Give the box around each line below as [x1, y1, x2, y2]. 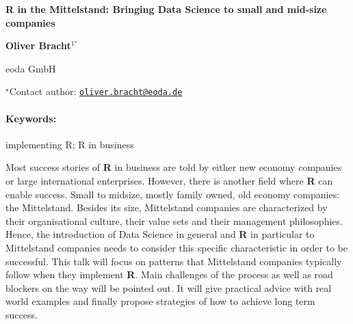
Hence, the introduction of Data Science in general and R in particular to [5, 227, 315, 241]
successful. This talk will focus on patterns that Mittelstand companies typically [5, 254, 342, 268]
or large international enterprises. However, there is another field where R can [5, 174, 333, 188]
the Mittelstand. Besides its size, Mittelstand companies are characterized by [5, 200, 328, 215]
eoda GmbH [5, 61, 56, 75]
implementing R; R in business [5, 137, 134, 151]
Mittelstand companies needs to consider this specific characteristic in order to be [5, 240, 348, 254]
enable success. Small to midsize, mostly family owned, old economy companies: [5, 187, 340, 201]
